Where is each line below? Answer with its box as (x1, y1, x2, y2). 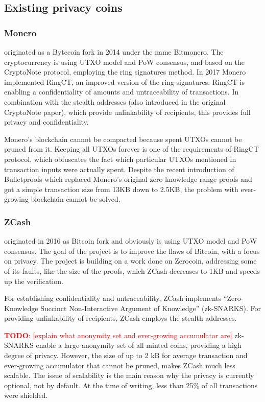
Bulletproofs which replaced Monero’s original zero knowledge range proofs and (4, 174, 252, 184)
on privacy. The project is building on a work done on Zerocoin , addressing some (4, 255, 257, 266)
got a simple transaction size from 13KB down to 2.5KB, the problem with (4, 183, 238, 194)
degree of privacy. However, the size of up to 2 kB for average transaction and (4, 350, 248, 361)
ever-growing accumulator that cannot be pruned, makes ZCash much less (4, 360, 235, 370)
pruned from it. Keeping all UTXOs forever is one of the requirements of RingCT (4, 144, 259, 154)
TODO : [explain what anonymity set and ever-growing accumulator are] (4, 329, 232, 340)
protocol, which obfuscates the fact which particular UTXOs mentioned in (4, 153, 236, 164)
